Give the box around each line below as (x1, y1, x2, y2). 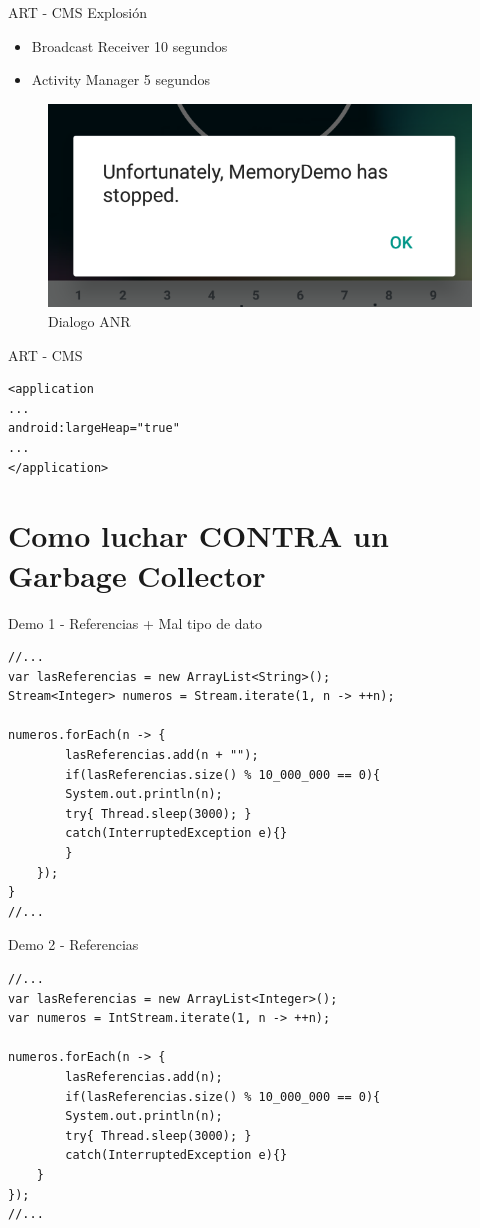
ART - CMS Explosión (8, 2, 147, 22)
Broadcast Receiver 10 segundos (31, 35, 228, 56)
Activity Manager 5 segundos (31, 69, 211, 90)
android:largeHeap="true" (8, 421, 180, 436)
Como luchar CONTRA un (8, 515, 389, 556)
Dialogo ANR (48, 311, 131, 332)
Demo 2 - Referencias (8, 934, 139, 955)
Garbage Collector (8, 554, 266, 595)
